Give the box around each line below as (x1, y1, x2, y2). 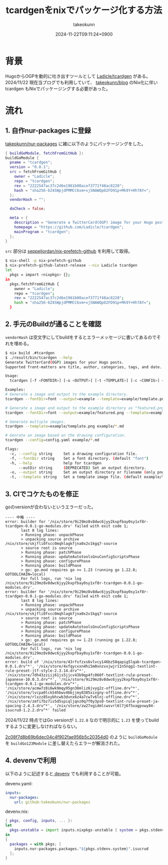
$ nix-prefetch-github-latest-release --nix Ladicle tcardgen (5, 263, 137, 268)
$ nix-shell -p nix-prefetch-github (5, 258, 81, 263)
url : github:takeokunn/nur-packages (14, 799, 91, 804)
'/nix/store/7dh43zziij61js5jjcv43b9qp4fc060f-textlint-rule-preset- (5, 672, 153, 678)
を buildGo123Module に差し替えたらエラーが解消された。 (5, 740, 122, 746)
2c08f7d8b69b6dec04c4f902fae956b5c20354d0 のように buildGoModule (5, 734, 157, 740)
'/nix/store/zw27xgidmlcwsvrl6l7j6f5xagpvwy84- (54, 703, 155, 708)
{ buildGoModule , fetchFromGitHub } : (5, 151, 84, 156)
